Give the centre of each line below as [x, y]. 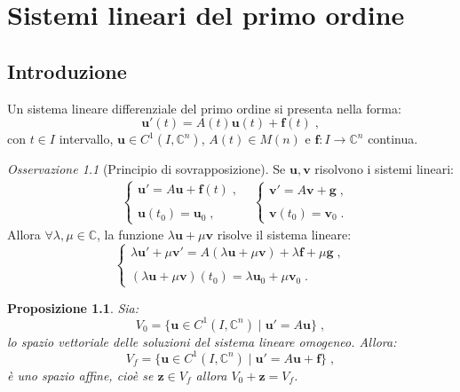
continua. [393, 139]
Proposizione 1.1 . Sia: [73, 307]
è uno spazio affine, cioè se [80, 375]
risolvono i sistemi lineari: [384, 169]
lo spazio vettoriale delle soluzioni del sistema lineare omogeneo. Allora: [202, 341]
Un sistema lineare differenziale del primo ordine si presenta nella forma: [204, 108]
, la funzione [131, 235]
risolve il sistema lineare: [284, 235]
